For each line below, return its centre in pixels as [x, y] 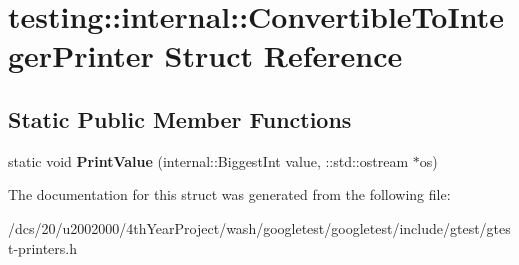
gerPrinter [81, 55]
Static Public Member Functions [180, 118]
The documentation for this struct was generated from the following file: [229, 194]
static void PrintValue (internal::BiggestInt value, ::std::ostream [208, 160]
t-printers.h [43, 247]
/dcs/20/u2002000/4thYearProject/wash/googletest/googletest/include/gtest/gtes [259, 227]
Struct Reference [283, 55]
